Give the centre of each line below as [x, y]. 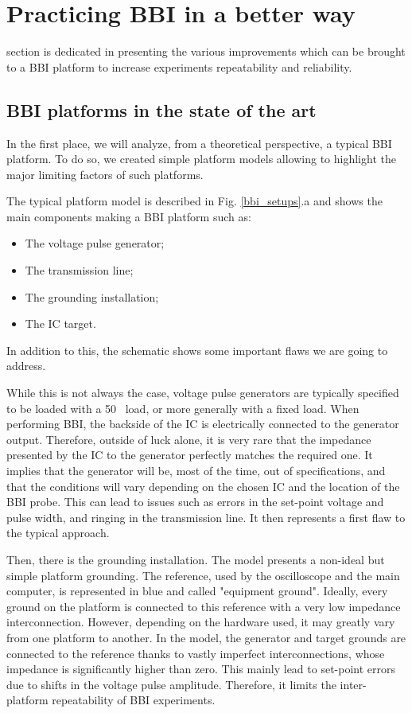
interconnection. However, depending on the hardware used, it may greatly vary [201, 622]
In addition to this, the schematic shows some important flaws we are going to [197, 350]
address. [26, 366]
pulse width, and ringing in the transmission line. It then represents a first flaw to [206, 517]
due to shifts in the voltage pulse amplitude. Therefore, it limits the [171, 684]
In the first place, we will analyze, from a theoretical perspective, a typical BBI [199, 143]
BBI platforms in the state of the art [161, 109]
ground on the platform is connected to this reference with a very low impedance [204, 606]
